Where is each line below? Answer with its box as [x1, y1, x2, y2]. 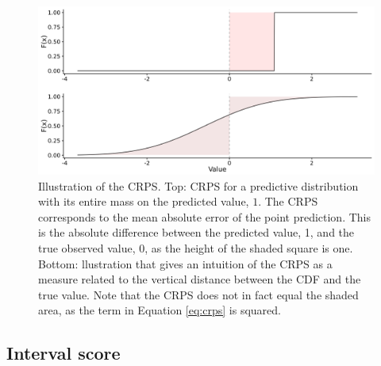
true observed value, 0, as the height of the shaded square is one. [38, 239, 353, 256]
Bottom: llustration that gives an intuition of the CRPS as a [38, 255, 333, 272]
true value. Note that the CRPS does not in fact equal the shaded [38, 286, 359, 302]
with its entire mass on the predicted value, [38, 193, 249, 210]
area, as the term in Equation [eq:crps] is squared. [38, 302, 281, 318]
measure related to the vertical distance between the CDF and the [38, 271, 361, 287]
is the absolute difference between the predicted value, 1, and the [38, 224, 355, 241]
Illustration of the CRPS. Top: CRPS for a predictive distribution [38, 177, 359, 194]
